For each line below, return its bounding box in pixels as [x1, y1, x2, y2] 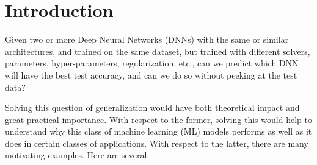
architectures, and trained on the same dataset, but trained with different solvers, [5, 44, 310, 57]
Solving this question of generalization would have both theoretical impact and [5, 101, 300, 114]
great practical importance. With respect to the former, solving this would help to [5, 113, 312, 125]
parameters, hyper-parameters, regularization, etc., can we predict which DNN [5, 57, 299, 69]
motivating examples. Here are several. [5, 149, 150, 161]
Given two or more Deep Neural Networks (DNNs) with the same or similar [5, 33, 289, 46]
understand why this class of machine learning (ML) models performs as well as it [5, 125, 312, 138]
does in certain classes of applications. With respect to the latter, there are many [5, 136, 308, 149]
